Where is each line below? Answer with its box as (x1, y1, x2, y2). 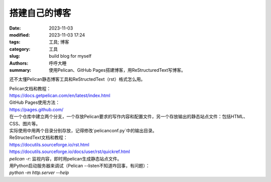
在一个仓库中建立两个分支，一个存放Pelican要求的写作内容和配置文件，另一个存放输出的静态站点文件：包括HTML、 (9, 113, 248, 120)
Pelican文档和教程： (9, 85, 51, 91)
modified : (9, 32, 30, 38)
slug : (9, 53, 20, 59)
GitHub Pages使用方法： (9, 99, 60, 105)
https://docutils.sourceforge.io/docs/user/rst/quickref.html (9, 148, 130, 155)
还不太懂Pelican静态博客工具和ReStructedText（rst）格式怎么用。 (9, 76, 146, 82)
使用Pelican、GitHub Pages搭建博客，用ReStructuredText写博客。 (49, 67, 186, 73)
